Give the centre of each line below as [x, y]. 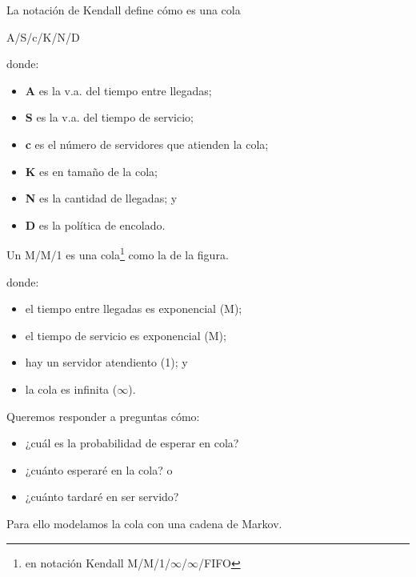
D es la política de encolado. [95, 224]
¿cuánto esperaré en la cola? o [99, 469]
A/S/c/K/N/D [43, 36]
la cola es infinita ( [71, 389]
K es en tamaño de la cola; [91, 171]
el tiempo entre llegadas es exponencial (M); [134, 309]
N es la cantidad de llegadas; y [101, 198]
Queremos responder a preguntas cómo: [103, 416]
